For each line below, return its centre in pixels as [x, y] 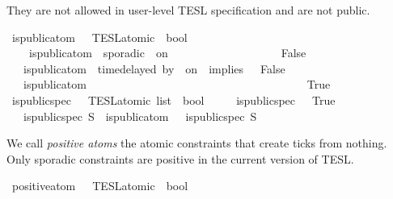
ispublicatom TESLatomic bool [99, 37]
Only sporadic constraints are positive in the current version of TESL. [180, 158]
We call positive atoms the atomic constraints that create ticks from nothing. [197, 143]
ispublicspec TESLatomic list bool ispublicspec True [173, 99]
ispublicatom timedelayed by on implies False [154, 68]
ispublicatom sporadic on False [167, 53]
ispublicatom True [177, 84]
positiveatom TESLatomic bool [100, 186]
